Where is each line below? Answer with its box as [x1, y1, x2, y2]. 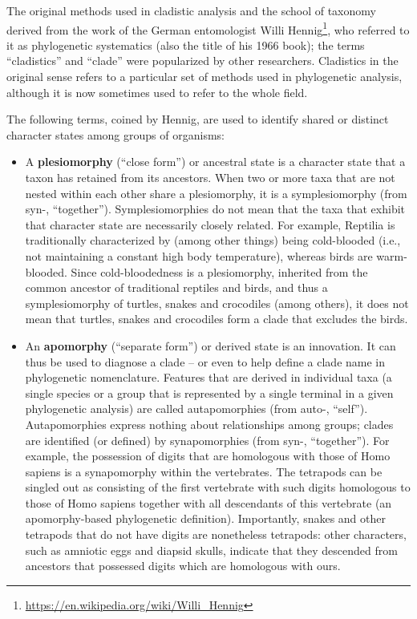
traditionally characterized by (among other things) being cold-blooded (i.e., [25, 232, 401, 249]
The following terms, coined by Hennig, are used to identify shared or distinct [6, 111, 389, 127]
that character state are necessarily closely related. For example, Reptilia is [25, 216, 395, 233]
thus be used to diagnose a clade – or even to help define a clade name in [25, 353, 386, 370]
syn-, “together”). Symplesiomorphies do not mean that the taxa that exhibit [25, 200, 406, 217]
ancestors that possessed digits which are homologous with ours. [25, 557, 341, 574]
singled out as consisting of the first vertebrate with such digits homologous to [25, 479, 411, 496]
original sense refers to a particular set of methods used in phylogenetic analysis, [6, 68, 403, 85]
